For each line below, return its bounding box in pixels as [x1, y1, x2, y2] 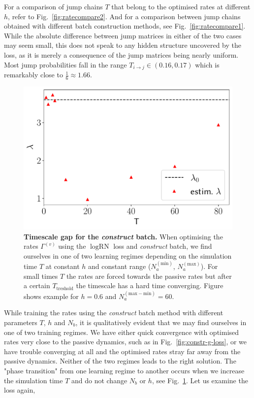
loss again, [4, 385, 35, 395]
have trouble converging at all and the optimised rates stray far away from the [4, 346, 241, 356]
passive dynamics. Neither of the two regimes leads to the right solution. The [4, 356, 236, 366]
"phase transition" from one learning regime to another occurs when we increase [4, 365, 245, 375]
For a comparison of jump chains [4, 1, 103, 11]
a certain [24, 280, 50, 291]
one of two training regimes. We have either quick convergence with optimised [4, 327, 239, 337]
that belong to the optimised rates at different [111, 1, 251, 11]
